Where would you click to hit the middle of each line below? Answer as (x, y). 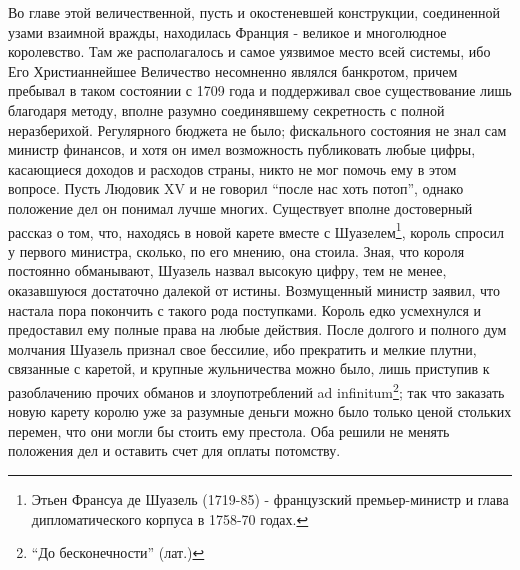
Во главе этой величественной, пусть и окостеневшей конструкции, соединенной (254, 12)
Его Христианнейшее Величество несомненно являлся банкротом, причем (233, 70)
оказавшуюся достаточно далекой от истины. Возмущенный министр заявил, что (254, 289)
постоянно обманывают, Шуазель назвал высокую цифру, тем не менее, (227, 270)
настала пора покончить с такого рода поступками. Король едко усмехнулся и (245, 309)
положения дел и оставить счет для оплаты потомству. (174, 450)
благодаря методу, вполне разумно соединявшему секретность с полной (226, 109)
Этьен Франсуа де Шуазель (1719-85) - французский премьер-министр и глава (270, 498)
